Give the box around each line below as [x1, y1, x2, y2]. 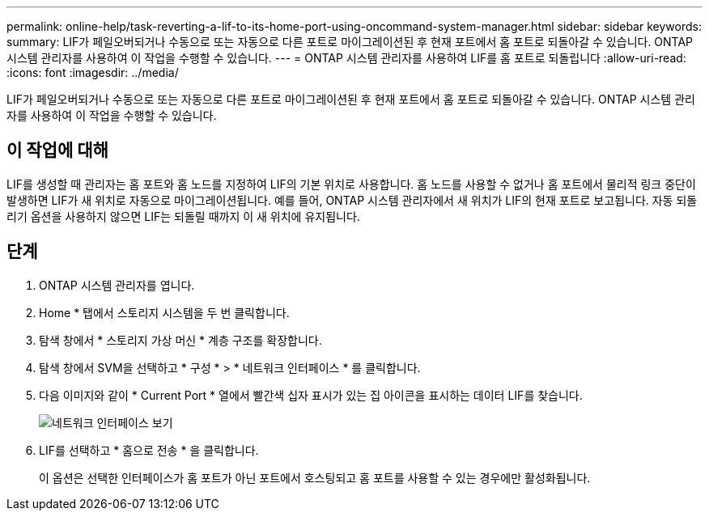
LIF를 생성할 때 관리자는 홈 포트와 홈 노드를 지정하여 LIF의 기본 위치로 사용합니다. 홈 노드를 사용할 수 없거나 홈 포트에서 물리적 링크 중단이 [6, 176, 696, 191]
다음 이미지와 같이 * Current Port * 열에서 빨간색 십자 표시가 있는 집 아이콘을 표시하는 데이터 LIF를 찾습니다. [39, 388, 583, 402]
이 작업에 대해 [6, 140, 108, 161]
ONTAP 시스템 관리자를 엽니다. [39, 278, 195, 292]
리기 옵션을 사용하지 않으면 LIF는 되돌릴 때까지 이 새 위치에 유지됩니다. [6, 209, 360, 223]
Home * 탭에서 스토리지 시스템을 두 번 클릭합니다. [39, 305, 290, 320]
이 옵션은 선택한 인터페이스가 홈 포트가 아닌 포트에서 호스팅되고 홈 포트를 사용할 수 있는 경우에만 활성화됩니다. [39, 470, 591, 485]
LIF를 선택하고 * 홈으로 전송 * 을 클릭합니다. [39, 443, 259, 457]
